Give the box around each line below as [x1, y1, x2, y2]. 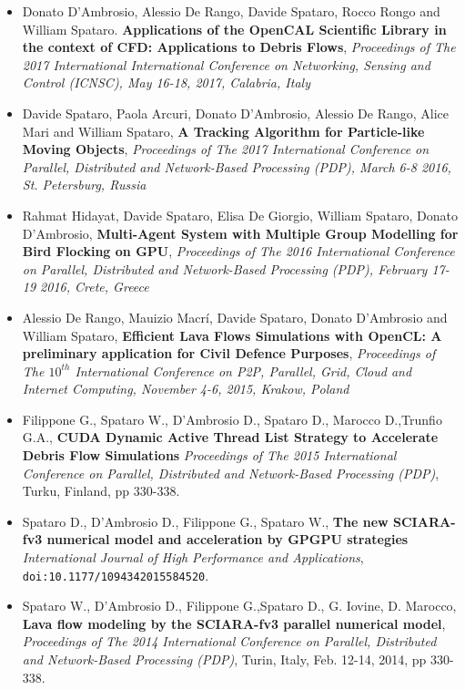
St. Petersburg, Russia [22, 175, 147, 194]
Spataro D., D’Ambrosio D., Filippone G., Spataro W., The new [22, 511, 389, 530]
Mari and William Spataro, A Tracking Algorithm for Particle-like [22, 121, 425, 140]
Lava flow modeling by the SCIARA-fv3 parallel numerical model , [22, 613, 446, 633]
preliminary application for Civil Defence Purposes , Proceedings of [22, 344, 436, 363]
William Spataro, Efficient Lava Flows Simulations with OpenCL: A [22, 325, 442, 345]
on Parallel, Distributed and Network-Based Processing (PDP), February [22, 259, 428, 278]
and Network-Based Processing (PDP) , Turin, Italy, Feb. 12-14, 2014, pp [22, 650, 427, 669]
